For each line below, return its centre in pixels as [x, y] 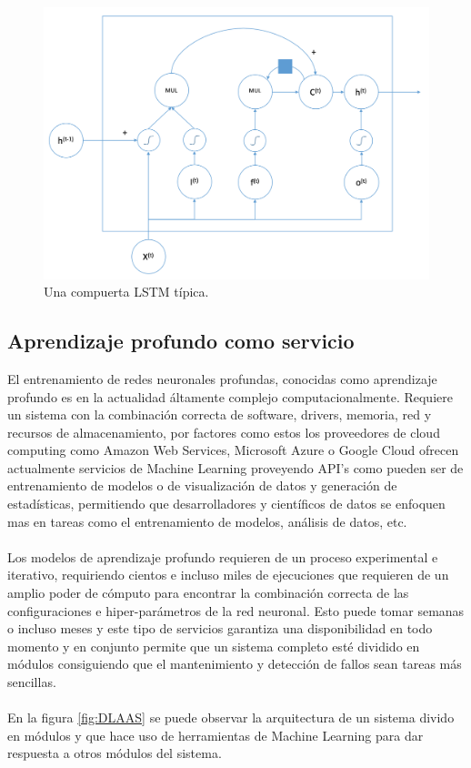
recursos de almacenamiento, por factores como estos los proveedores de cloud [224, 432]
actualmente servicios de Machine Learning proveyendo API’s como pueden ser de [235, 467]
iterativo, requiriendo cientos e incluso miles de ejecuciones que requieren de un [228, 575]
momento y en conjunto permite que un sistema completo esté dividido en [214, 646]
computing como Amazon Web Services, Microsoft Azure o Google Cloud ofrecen [233, 450]
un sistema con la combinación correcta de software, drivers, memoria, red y [220, 414]
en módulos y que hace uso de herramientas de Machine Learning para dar [215, 735]
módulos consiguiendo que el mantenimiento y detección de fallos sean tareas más [235, 664]
